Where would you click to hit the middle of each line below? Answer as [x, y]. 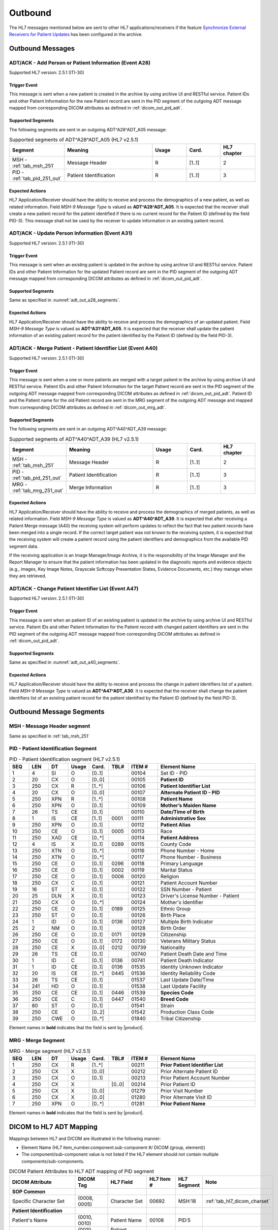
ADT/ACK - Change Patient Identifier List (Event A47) [74, 589]
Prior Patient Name [183, 1104]
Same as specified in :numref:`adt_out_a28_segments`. [65, 300]
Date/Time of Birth [183, 812]
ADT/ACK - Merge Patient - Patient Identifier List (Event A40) [83, 348]
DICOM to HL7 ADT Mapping [53, 1127]
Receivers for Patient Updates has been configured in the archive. [76, 34]
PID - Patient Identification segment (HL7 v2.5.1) [65, 759]
